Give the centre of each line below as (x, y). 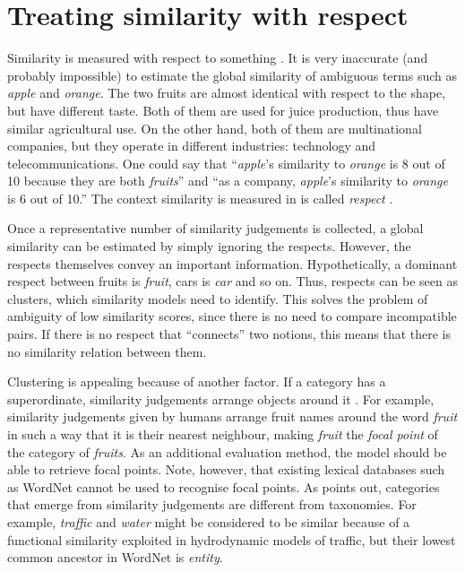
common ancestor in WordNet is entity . (115, 557)
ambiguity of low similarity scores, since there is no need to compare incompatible (232, 316)
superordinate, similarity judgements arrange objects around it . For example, (221, 399)
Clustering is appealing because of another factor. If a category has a (197, 381)
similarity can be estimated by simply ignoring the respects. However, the (209, 246)
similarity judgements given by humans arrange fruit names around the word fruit (232, 416)
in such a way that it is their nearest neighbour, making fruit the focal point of (223, 434)
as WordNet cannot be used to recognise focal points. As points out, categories (224, 486)
